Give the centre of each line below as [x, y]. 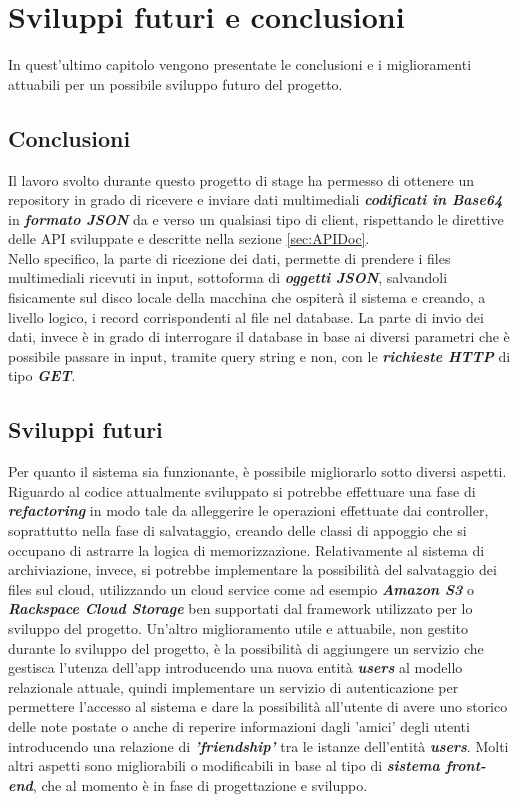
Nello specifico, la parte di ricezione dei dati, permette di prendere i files [229, 257]
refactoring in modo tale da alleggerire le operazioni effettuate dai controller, [248, 510]
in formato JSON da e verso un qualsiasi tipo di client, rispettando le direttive [256, 218]
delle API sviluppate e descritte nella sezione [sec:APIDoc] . [189, 238]
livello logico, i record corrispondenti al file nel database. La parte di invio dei [246, 316]
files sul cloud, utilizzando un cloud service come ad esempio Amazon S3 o [241, 588]
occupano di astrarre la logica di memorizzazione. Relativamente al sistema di [246, 549]
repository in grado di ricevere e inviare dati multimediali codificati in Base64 [255, 199]
